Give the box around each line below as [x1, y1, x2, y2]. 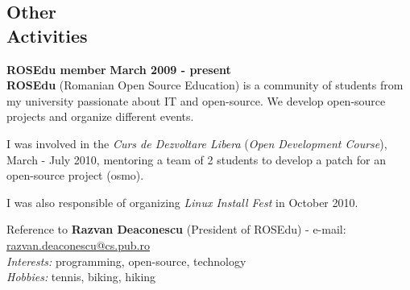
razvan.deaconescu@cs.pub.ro [6, 236, 150, 253]
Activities [6, 23, 88, 48]
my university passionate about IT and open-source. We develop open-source [6, 92, 386, 109]
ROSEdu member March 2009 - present [6, 60, 231, 77]
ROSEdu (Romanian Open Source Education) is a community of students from [6, 77, 404, 93]
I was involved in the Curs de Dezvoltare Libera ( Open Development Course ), [6, 135, 387, 151]
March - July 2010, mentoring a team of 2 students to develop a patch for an [6, 151, 387, 168]
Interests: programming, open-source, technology [6, 252, 246, 269]
